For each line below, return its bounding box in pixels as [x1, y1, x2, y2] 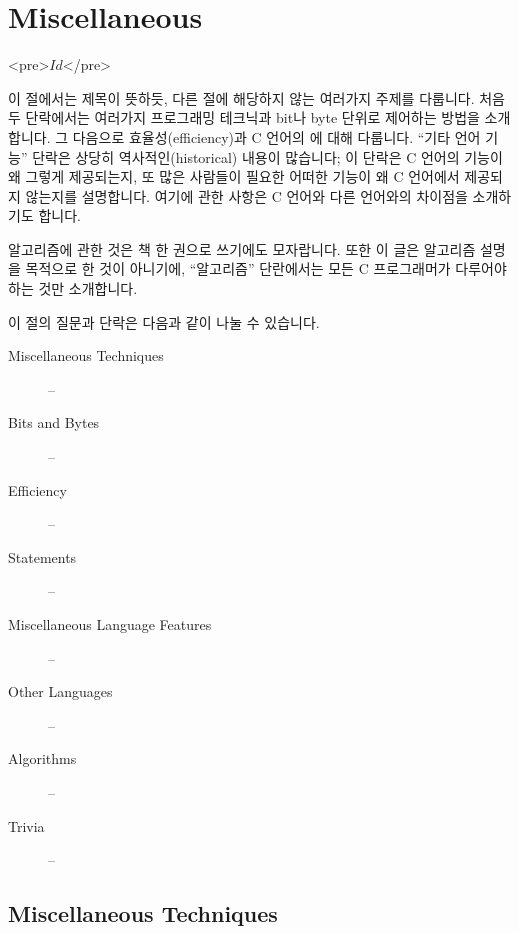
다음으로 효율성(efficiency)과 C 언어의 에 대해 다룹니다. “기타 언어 [72, 126, 481, 147]
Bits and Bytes [8, 412, 100, 433]
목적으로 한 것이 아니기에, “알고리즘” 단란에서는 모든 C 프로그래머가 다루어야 [25, 258, 507, 279]
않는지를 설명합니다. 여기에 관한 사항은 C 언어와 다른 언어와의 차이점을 [25, 185, 468, 206]
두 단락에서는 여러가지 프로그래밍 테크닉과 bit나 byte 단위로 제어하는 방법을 [8, 107, 480, 128]
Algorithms [8, 748, 77, 769]
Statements [8, 546, 77, 567]
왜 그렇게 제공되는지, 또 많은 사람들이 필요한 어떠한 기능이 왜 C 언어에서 [8, 166, 460, 187]
